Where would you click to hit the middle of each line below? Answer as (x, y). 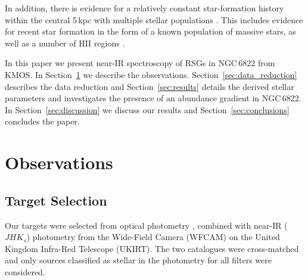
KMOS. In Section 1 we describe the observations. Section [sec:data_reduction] (151, 74)
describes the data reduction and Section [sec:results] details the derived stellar (150, 86)
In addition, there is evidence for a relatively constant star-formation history (144, 8)
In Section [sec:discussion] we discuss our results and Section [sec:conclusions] (147, 109)
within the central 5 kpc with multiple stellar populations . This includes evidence (154, 19)
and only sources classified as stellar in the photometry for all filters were (138, 260)
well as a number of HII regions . (65, 43)
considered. (25, 271)
